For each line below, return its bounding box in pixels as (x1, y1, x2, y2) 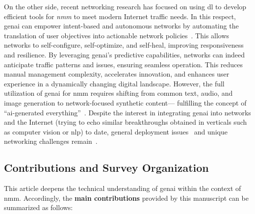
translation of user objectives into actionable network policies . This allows (4, 30, 229, 40)
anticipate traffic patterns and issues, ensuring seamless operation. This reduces (4, 59, 243, 69)
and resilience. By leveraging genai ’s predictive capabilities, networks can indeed (4, 49, 245, 59)
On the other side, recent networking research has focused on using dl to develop (4, 1, 247, 11)
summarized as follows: (4, 202, 73, 213)
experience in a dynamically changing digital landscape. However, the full (4, 78, 225, 88)
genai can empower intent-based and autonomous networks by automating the (4, 21, 239, 31)
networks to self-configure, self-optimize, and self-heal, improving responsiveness (4, 40, 244, 50)
